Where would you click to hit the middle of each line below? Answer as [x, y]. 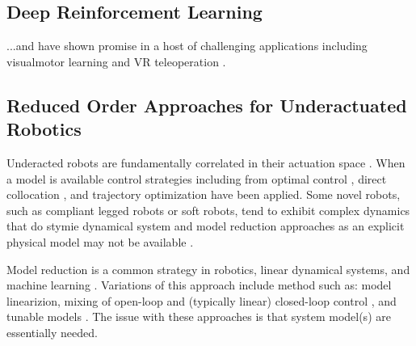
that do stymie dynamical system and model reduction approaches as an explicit [206, 226]
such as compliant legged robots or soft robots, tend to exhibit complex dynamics [208, 210]
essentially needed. [52, 332]
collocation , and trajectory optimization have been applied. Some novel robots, [204, 194]
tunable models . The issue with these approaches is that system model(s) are [199, 316]
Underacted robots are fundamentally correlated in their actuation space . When [206, 162]
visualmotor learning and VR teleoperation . [116, 61]
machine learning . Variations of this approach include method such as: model [199, 285]
